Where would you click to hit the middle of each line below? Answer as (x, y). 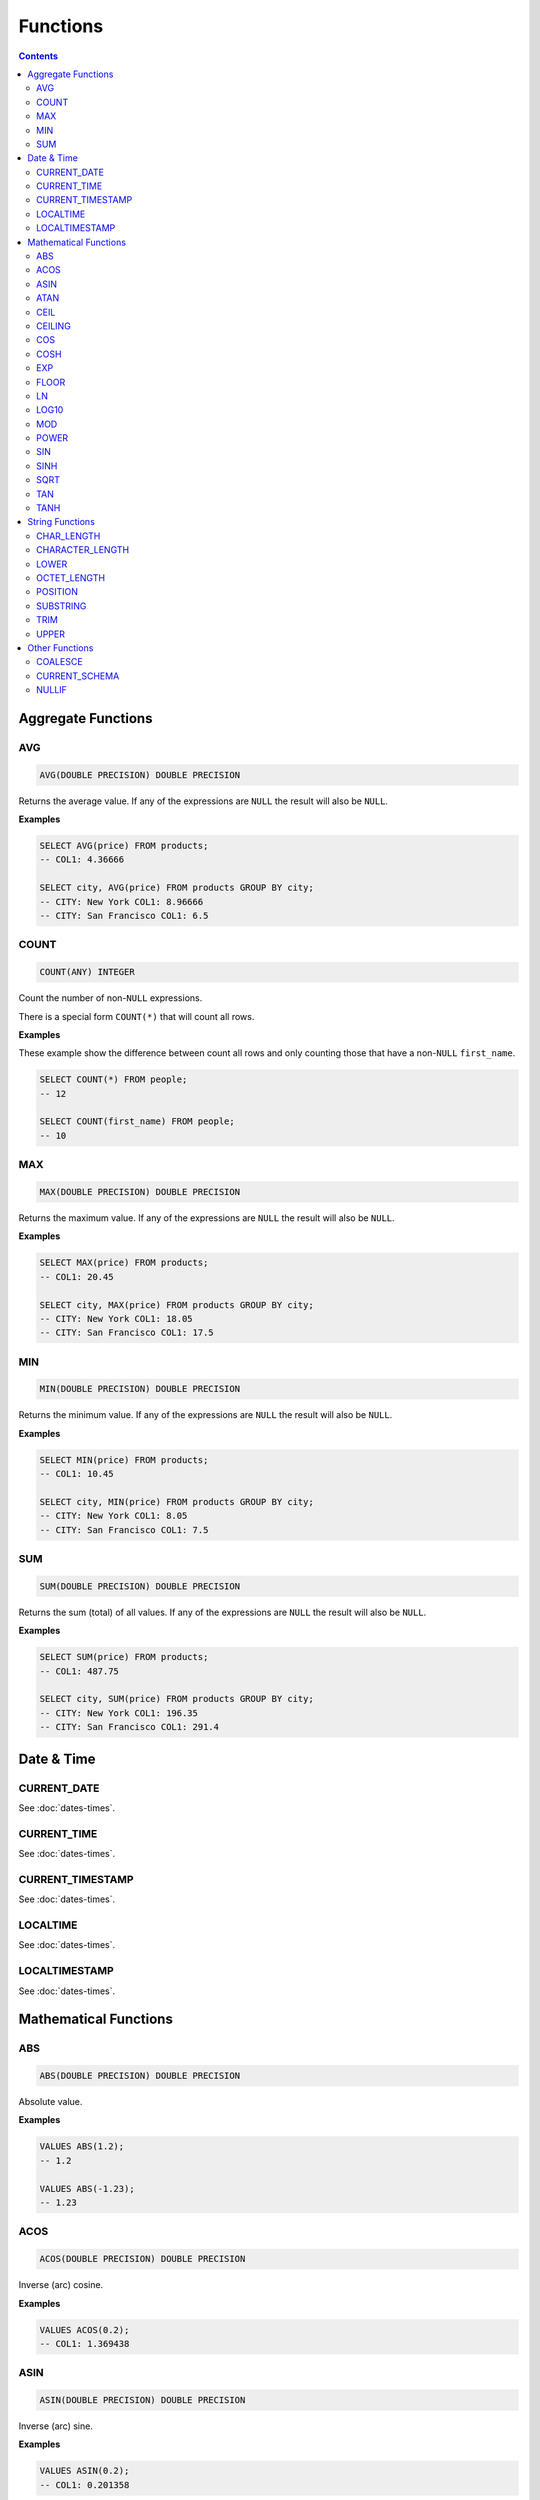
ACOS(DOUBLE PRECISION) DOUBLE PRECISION (142, 2259)
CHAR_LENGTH (68, 536)
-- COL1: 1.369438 (84, 2343)
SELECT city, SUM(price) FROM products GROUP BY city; (176, 1699)
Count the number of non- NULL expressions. (110, 998)
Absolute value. (50, 2102)
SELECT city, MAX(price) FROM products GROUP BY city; (176, 1304)
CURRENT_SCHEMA (78, 676)
